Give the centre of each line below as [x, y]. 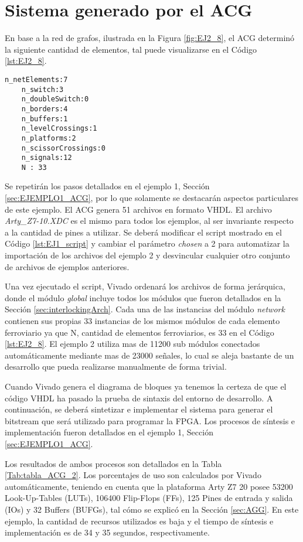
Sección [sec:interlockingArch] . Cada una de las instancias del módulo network [145, 309]
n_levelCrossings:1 [59, 129]
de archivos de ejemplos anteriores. [67, 266]
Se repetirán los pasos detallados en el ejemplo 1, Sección [107, 186]
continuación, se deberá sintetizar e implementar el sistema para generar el [139, 409]
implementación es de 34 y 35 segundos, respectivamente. [107, 532]
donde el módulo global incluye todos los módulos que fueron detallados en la [143, 297]
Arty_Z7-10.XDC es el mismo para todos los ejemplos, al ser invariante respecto [149, 221]
